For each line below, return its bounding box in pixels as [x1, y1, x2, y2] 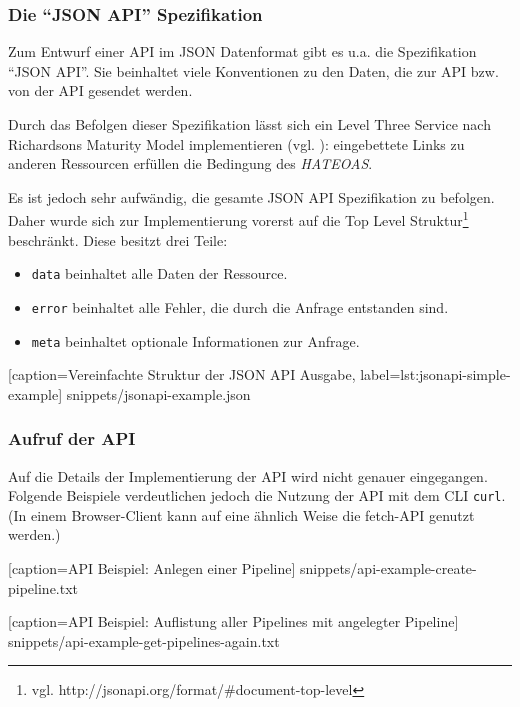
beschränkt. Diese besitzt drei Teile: [8, 229, 228, 250]
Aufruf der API [8, 426, 136, 451]
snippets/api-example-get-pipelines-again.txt [8, 630, 280, 651]
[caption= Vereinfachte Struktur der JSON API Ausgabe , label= [8, 364, 401, 385]
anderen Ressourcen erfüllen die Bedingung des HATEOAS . [8, 153, 373, 174]
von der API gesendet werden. [8, 80, 193, 101]
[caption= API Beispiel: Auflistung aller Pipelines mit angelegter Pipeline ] [8, 611, 459, 632]
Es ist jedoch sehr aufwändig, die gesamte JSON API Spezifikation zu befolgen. [8, 186, 495, 207]
